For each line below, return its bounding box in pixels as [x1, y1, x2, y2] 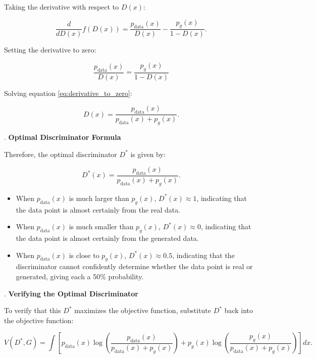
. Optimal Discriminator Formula [4, 132, 121, 142]
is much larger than [69, 192, 129, 203]
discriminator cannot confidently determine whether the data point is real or [16, 261, 253, 272]
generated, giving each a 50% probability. [16, 271, 144, 282]
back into [224, 305, 253, 316]
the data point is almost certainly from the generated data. [16, 233, 199, 243]
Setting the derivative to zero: [4, 44, 96, 55]
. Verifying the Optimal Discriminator [4, 288, 138, 298]
